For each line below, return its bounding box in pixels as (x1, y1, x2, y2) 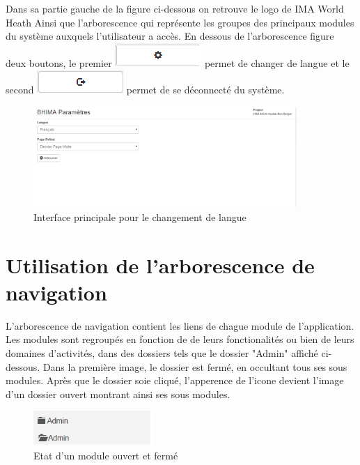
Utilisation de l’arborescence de (6, 250, 315, 279)
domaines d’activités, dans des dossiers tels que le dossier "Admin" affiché (6, 345, 318, 360)
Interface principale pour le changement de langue (33, 209, 246, 224)
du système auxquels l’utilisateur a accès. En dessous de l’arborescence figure (6, 29, 334, 43)
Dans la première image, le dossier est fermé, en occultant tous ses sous (42, 359, 347, 374)
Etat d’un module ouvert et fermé (33, 448, 178, 462)
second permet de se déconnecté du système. (6, 82, 285, 97)
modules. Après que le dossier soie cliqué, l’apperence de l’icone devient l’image (6, 373, 344, 388)
